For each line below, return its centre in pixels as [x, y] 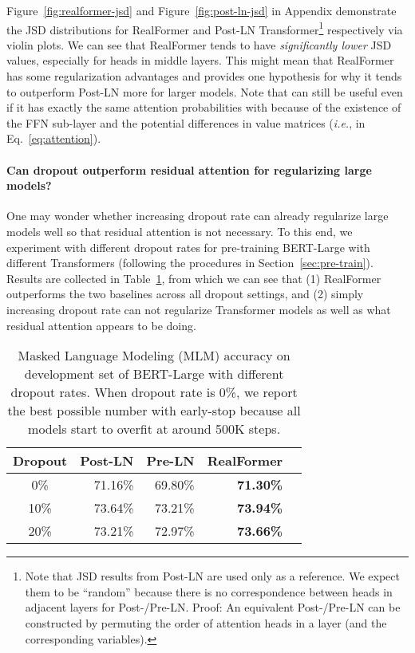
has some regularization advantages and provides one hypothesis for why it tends [204, 76]
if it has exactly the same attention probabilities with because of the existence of [204, 107]
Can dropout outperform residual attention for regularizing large [189, 169]
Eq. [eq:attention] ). [54, 138]
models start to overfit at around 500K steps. [154, 429]
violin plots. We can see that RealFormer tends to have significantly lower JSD [199, 44]
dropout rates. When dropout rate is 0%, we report [154, 392]
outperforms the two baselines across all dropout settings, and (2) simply [185, 294]
